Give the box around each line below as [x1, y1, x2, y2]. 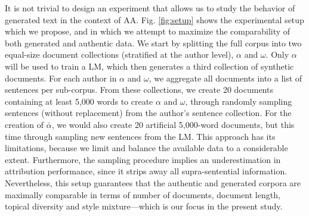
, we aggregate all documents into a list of [149, 71, 302, 84]
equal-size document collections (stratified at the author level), [5, 48, 234, 61]
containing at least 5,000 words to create [5, 95, 153, 107]
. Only [265, 48, 289, 61]
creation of [5, 118, 44, 130]
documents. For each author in [5, 71, 117, 84]
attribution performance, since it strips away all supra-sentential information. [5, 165, 288, 177]
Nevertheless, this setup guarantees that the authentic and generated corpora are [5, 176, 301, 189]
